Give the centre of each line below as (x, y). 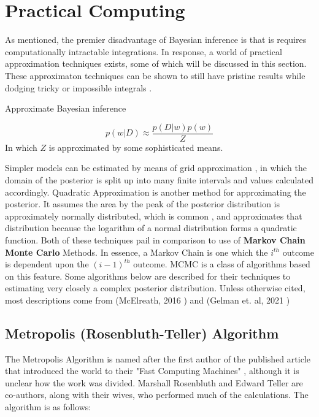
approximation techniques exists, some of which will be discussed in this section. (156, 63)
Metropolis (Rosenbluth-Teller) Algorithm (142, 333)
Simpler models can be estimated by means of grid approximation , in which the (156, 168)
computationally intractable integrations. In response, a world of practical (144, 51)
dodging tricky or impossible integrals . (79, 87)
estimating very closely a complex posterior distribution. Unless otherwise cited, (155, 288)
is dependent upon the (47, 264)
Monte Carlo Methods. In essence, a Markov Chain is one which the (136, 252)
